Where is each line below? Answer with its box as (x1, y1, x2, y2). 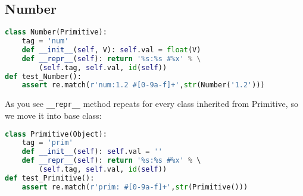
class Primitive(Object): (5, 129, 107, 138)
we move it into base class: (5, 109, 102, 121)
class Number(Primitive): (5, 28, 107, 37)
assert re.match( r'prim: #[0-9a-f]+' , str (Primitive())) (21, 182, 248, 191)
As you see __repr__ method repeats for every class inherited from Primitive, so (5, 97, 298, 110)
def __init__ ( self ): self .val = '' (21, 147, 163, 156)
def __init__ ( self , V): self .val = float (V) (21, 45, 201, 54)
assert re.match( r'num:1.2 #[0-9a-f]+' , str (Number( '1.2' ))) (21, 81, 265, 90)
